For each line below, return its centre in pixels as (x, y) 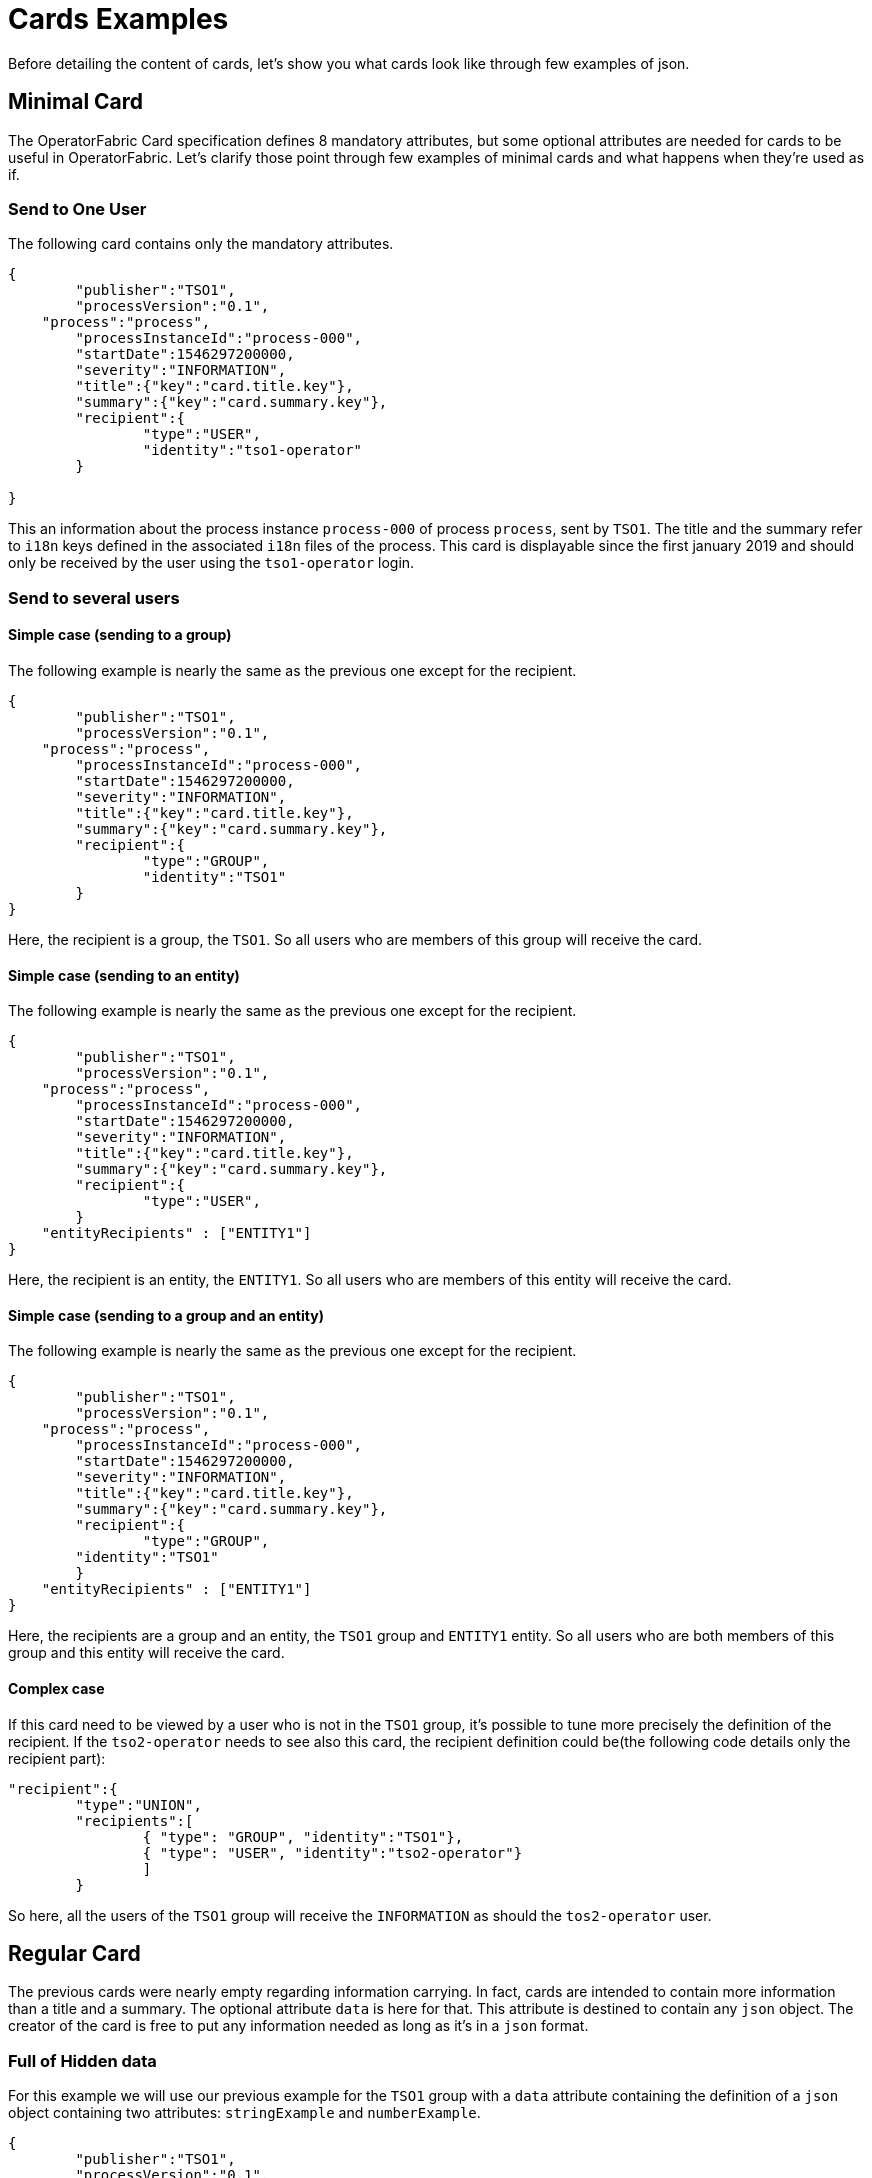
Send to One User (77, 208)
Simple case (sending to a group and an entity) (166, 1315)
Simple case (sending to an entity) (124, 975)
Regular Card (74, 1954)
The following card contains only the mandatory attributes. (201, 244)
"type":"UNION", (138, 1804)
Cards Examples (118, 19)
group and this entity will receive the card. (146, 1653)
